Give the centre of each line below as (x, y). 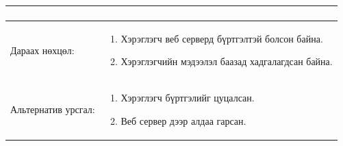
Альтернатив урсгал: (53, 109)
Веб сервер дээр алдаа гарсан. (183, 120)
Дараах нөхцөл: (42, 50)
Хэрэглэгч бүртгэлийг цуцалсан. (188, 98)
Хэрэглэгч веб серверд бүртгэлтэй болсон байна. (222, 38)
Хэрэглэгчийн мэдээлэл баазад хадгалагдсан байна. (227, 61)
